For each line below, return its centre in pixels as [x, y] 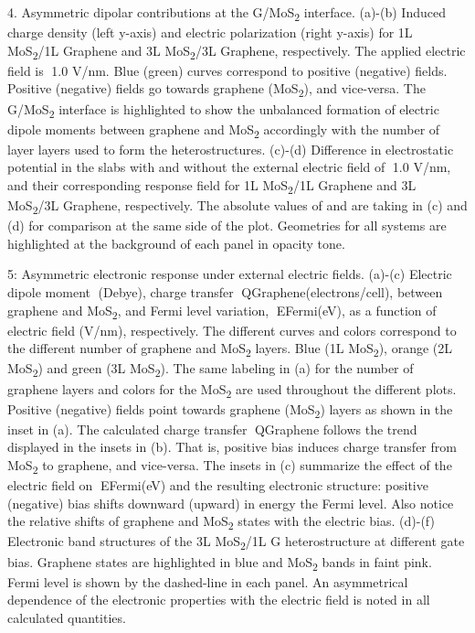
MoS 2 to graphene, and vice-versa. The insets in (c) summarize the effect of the [230, 466]
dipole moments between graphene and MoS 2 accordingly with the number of [224, 130]
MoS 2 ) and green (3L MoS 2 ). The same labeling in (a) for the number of [211, 370]
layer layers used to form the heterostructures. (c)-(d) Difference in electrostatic [231, 149]
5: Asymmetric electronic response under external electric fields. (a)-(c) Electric [230, 274]
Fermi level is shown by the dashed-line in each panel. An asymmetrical [208, 581]
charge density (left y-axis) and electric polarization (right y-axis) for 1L [210, 32]
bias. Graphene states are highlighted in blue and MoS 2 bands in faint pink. [220, 563]
